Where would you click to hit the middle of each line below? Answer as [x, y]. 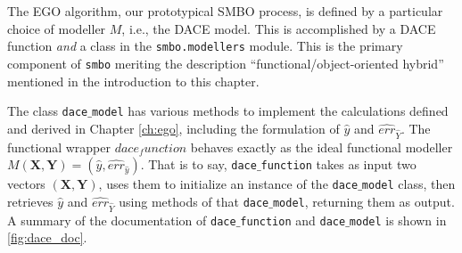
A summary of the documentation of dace [122, 220]
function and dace [293, 220]
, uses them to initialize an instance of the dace [228, 184]
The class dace [48, 111]
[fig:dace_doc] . [47, 237]
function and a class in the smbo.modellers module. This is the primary [205, 46]
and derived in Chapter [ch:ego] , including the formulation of [173, 128]
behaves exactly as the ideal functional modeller [322, 147]
